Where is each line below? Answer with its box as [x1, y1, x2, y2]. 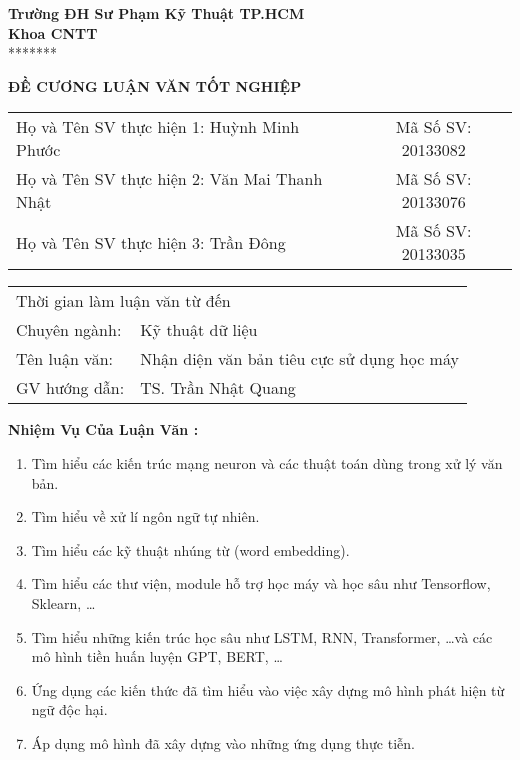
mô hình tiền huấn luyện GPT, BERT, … [31, 646, 283, 667]
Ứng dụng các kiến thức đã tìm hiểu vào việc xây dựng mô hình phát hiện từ [31, 679, 505, 700]
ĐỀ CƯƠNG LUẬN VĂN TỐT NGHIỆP [8, 75, 302, 96]
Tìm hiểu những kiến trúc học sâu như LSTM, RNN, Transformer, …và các [31, 626, 493, 647]
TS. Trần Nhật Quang [140, 376, 296, 400]
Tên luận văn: [16, 347, 114, 371]
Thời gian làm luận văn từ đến [16, 289, 231, 313]
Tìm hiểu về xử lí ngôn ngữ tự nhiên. [31, 506, 260, 527]
